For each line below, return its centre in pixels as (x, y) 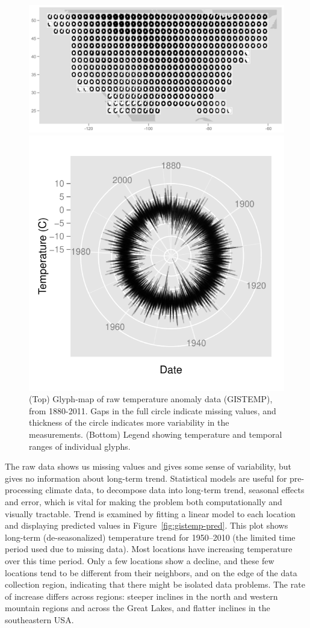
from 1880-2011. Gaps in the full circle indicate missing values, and (153, 410)
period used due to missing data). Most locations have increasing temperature (149, 549)
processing (24, 490)
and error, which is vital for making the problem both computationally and (144, 501)
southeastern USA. (39, 619)
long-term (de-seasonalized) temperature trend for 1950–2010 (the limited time (150, 537)
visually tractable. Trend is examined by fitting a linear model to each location (150, 513)
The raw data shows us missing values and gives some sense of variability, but (148, 466)
